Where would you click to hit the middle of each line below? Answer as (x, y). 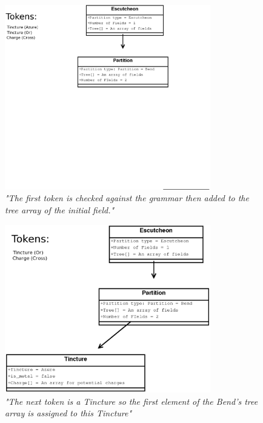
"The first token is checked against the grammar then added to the (127, 198)
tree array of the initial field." (60, 209)
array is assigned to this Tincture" (68, 413)
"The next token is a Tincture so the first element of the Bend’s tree (131, 401)
